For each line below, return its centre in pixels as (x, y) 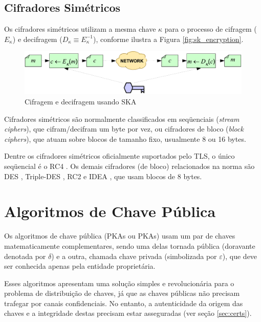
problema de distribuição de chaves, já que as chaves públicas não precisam (122, 293)
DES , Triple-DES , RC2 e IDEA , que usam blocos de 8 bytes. (103, 176)
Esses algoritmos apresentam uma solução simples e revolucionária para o (119, 283)
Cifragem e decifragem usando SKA (81, 102)
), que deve (240, 256)
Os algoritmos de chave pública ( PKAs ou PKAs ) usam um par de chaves (120, 236)
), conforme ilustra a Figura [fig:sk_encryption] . (168, 39)
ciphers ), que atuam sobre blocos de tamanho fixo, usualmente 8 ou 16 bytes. (125, 138)
